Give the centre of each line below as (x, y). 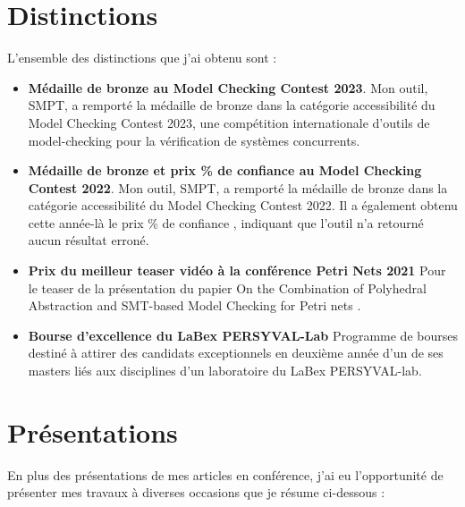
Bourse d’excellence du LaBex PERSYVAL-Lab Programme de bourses (243, 335)
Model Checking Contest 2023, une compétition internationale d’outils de (229, 122)
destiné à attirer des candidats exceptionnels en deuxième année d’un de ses (236, 353)
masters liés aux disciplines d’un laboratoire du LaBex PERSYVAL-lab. (225, 371)
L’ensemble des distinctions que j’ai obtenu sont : (142, 58)
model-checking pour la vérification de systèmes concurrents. (194, 140)
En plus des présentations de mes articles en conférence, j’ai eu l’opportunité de (225, 474)
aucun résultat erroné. (89, 240)
